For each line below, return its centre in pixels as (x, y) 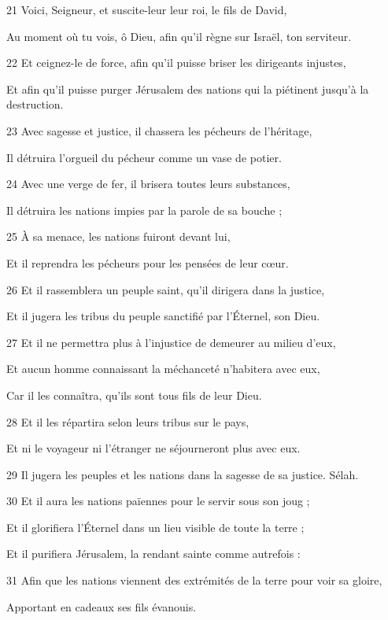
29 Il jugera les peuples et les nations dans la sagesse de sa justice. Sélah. (183, 474)
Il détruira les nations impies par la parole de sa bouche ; (144, 210)
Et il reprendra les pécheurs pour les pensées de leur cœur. (148, 262)
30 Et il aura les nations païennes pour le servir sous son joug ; (158, 501)
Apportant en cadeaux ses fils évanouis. (102, 606)
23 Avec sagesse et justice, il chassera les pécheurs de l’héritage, (159, 130)
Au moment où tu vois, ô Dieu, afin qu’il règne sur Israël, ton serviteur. (179, 36)
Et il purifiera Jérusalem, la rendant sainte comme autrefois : (153, 554)
